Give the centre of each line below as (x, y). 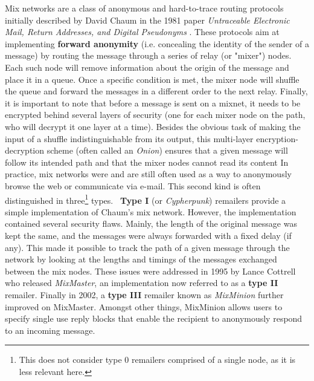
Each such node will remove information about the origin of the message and (147, 67)
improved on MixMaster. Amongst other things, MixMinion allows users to (144, 306)
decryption (25, 150)
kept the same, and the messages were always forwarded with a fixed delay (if (148, 235)
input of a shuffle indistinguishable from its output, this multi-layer (129, 138)
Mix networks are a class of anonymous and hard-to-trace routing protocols (144, 8)
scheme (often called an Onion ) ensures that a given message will (167, 150)
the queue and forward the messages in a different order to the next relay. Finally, (156, 91)
